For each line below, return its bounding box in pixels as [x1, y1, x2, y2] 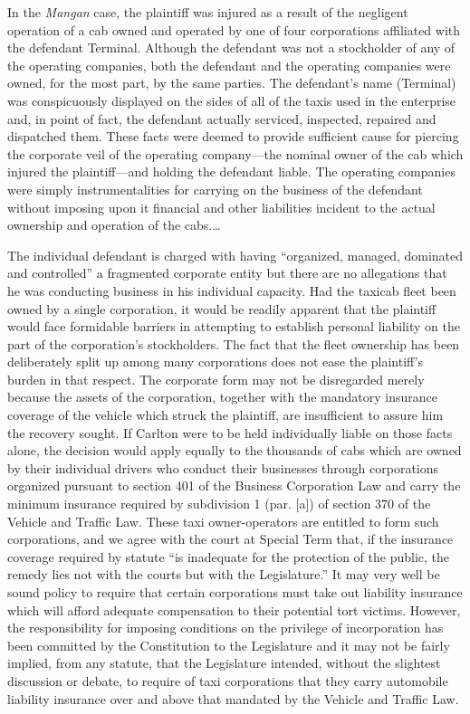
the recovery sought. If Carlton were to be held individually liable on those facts [7, 423, 453, 442]
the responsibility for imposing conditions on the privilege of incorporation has [7, 618, 444, 637]
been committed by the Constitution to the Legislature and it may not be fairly [7, 635, 450, 654]
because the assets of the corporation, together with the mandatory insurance [7, 387, 438, 406]
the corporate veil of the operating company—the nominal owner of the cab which [7, 144, 464, 163]
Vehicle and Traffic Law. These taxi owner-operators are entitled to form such [7, 511, 439, 530]
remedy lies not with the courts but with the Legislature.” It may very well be [7, 565, 440, 584]
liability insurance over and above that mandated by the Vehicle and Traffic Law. [7, 689, 459, 708]
